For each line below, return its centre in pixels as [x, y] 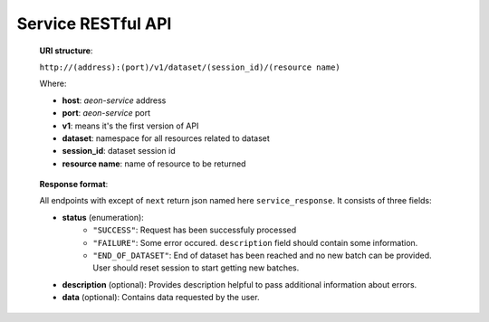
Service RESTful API [94, 24]
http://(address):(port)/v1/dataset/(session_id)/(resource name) [190, 67]
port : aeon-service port [106, 113]
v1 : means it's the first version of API [130, 126]
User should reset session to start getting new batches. [196, 268]
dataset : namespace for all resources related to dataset [166, 138]
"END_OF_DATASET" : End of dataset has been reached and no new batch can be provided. [262, 256]
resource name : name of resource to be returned [154, 164]
